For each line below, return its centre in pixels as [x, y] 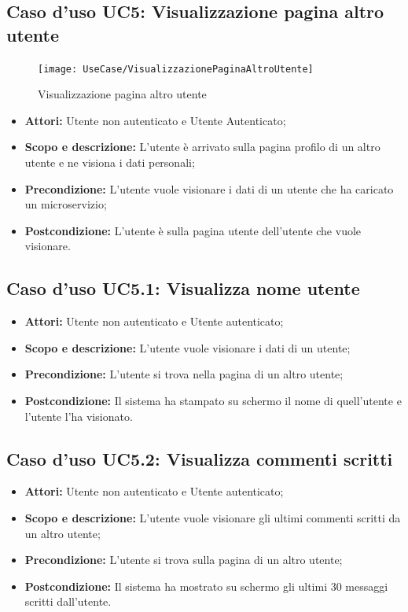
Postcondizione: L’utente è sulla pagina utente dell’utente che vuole [193, 230]
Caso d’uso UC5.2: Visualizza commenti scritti [200, 458]
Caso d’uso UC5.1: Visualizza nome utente [183, 288]
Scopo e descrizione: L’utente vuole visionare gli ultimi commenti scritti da [213, 517]
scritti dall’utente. [68, 601]
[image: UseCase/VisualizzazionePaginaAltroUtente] [176, 69]
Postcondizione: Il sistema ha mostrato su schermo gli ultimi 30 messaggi [206, 586]
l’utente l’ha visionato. [79, 416]
